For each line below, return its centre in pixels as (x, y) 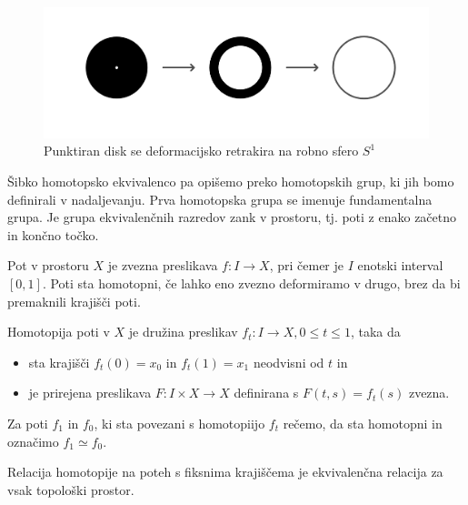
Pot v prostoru (48, 265)
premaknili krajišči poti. (74, 301)
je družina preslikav (183, 332)
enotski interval (400, 265)
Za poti (28, 423)
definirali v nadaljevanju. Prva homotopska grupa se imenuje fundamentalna (220, 199)
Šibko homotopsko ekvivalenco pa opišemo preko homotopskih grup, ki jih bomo (231, 181)
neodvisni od (289, 362)
